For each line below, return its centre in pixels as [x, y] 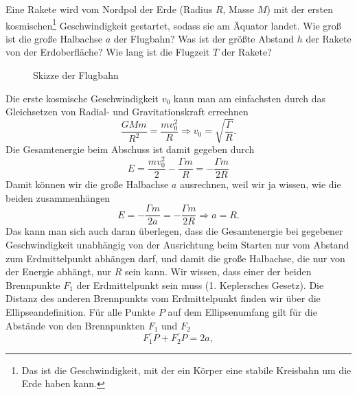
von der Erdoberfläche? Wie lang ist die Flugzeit [108, 52]
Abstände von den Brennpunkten [75, 325]
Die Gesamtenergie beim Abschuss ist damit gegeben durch [130, 149]
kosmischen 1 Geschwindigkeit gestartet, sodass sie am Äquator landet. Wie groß [173, 24]
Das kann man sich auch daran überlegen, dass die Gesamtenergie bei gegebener [174, 231]
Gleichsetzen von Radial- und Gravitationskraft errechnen [127, 112]
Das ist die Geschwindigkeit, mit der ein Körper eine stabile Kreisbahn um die [186, 370]
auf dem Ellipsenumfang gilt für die [242, 312]
